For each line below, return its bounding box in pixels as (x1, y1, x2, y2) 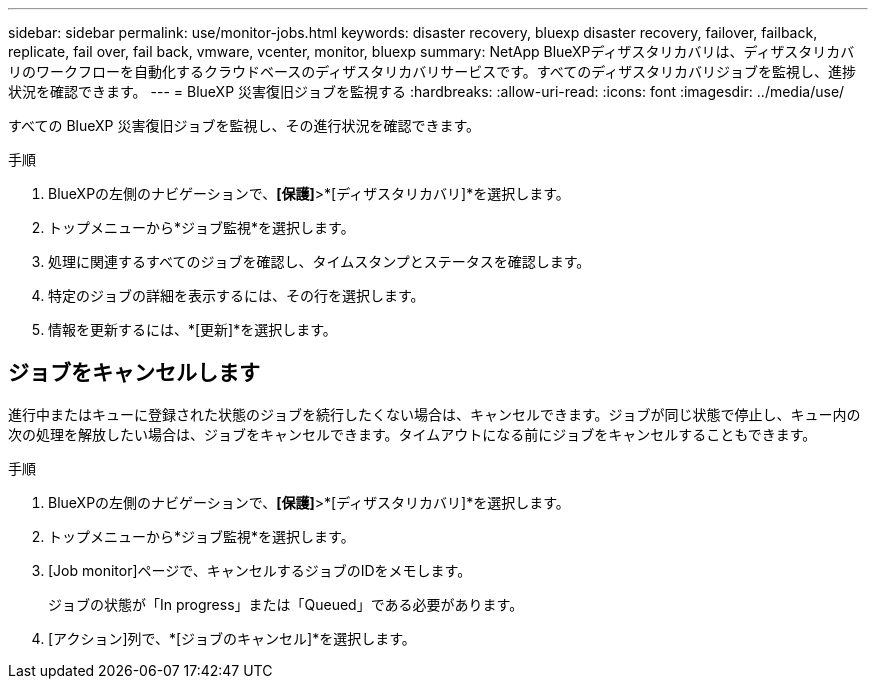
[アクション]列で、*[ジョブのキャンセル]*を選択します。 (48, 629, 416, 647)
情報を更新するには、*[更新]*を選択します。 (48, 321, 337, 338)
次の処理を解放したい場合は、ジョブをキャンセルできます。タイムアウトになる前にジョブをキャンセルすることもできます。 (8, 425, 817, 443)
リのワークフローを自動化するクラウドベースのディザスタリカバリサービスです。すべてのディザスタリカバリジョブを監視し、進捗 (8, 63, 857, 80)
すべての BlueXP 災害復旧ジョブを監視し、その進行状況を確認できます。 (8, 117, 481, 134)
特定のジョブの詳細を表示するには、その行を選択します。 (48, 287, 425, 304)
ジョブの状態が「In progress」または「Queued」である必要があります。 (48, 595, 524, 613)
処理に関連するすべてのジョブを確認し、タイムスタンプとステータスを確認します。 (48, 253, 591, 270)
